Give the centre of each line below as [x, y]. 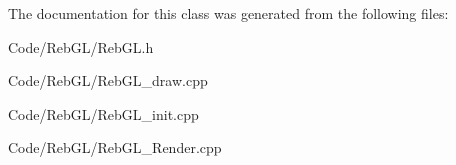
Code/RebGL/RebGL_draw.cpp [108, 80]
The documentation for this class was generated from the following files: [228, 13]
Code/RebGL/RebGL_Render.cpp [115, 147]
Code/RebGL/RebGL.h [81, 46]
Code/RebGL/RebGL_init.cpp [103, 113]
